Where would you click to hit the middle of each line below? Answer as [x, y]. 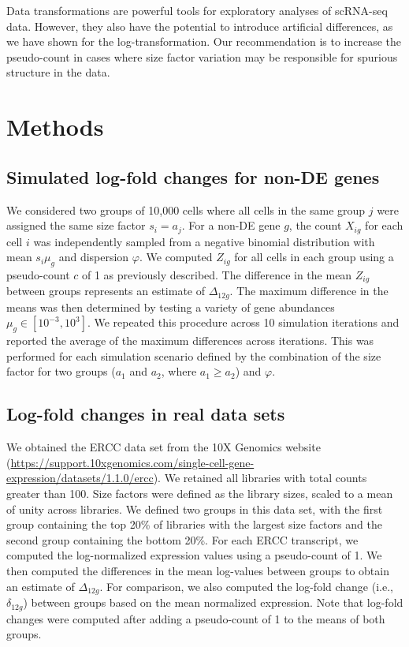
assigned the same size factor [76, 225]
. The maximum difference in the [309, 291]
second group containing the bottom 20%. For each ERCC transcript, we [182, 539]
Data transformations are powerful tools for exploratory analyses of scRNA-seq [197, 10]
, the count [315, 225]
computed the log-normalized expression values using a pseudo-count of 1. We [194, 555]
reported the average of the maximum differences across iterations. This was [190, 340]
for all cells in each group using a [314, 257]
